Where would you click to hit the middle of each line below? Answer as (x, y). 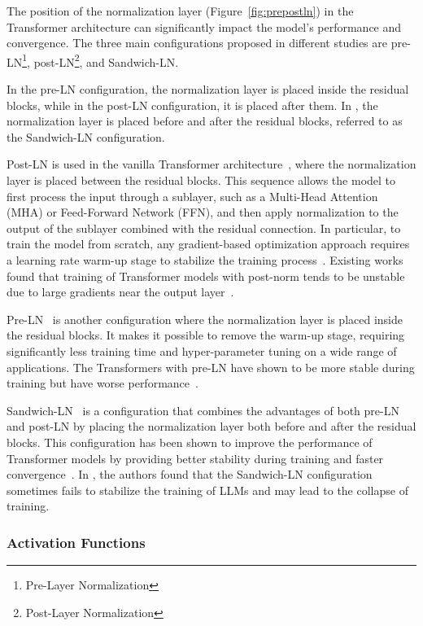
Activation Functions (76, 542)
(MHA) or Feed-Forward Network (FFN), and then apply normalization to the (203, 212)
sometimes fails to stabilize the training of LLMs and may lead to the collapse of (207, 490)
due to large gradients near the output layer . (120, 292)
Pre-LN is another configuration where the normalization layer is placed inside (205, 319)
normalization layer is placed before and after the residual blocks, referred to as (205, 121)
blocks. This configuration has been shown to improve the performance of (190, 442)
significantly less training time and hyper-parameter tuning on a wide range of (202, 350)
